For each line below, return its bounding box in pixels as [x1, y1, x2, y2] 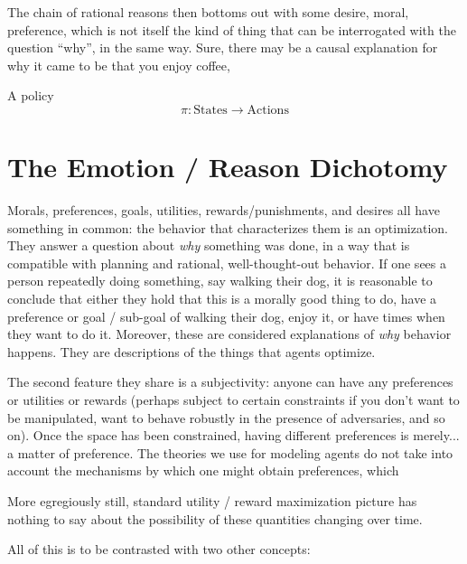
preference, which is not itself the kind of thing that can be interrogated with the [7, 20, 456, 39]
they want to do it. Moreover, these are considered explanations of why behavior [7, 324, 452, 343]
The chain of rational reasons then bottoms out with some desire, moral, [7, 3, 409, 21]
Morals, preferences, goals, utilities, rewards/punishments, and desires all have [7, 201, 440, 220]
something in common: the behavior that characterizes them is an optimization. [7, 218, 448, 237]
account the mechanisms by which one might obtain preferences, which [7, 461, 399, 480]
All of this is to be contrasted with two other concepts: [7, 540, 311, 559]
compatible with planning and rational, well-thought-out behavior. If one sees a [7, 253, 446, 272]
